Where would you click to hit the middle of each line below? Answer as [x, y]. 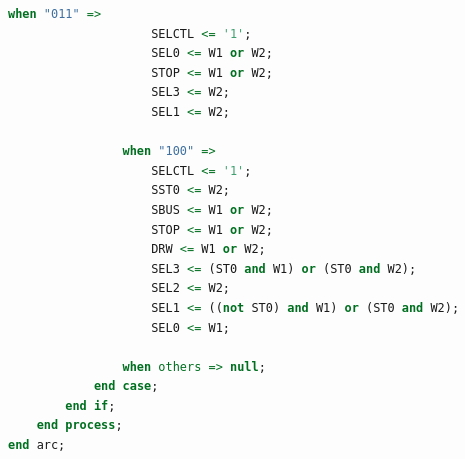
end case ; [126, 386]
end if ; [90, 405]
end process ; [79, 425]
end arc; [37, 445]
